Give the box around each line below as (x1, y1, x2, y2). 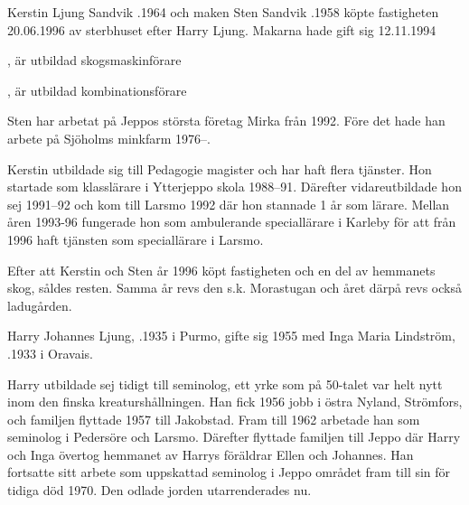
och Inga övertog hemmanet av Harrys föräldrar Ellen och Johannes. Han (7, 444, 414, 463)
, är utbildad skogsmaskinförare (7, 51, 182, 70)
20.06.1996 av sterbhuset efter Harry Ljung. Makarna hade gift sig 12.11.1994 (7, 20, 436, 39)
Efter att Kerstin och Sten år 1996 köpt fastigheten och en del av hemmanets (7, 260, 436, 279)
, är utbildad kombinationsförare (7, 80, 187, 99)
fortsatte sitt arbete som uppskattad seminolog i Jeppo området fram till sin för (7, 463, 451, 482)
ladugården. (7, 295, 72, 314)
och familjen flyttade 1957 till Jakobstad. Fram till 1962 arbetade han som (7, 409, 420, 428)
